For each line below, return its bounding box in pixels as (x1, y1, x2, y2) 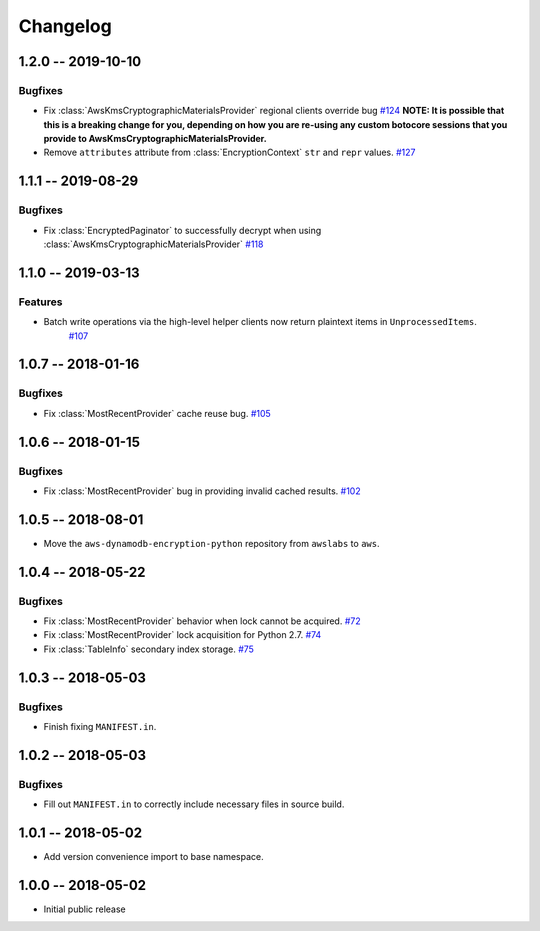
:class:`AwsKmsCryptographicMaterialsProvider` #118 (43, 238, 264, 250)
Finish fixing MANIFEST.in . (43, 720, 157, 732)
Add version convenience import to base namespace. (43, 850, 264, 862)
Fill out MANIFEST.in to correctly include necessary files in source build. (43, 798, 345, 810)
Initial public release (43, 903, 127, 915)
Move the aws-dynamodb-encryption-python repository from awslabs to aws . (43, 537, 380, 549)
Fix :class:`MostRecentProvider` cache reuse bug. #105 (43, 407, 272, 419)
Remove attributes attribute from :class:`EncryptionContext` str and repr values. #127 (43, 146, 416, 159)
